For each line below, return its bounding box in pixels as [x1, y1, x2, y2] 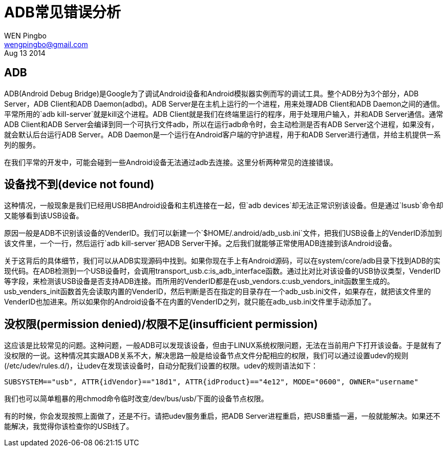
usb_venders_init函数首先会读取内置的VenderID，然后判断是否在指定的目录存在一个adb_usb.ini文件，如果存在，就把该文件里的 [4, 287, 431, 296]
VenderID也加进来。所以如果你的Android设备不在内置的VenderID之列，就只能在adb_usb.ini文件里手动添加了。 [4, 297, 376, 306]
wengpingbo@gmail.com [4, 39, 88, 49]
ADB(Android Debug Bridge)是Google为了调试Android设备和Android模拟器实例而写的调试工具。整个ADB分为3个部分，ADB [4, 89, 419, 98]
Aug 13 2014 [4, 48, 46, 57]
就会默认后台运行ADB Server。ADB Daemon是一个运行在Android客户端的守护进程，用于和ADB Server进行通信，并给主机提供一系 [4, 130, 441, 139]
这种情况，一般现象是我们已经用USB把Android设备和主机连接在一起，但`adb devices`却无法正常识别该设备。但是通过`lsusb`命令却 [4, 201, 443, 210]
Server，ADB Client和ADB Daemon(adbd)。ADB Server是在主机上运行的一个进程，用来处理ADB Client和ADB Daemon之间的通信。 [4, 99, 444, 108]
